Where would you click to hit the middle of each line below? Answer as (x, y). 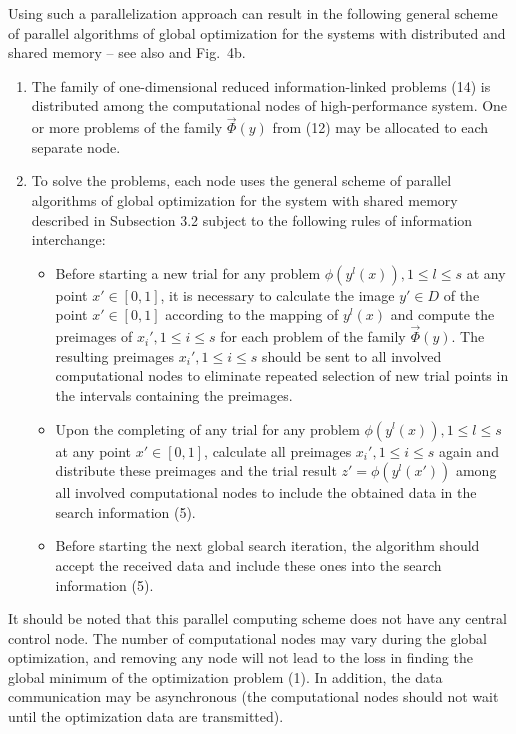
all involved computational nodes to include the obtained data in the (266, 492)
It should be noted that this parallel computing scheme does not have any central (257, 618)
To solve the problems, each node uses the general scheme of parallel (241, 180)
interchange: (68, 239)
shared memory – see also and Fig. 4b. (127, 52)
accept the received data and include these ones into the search (248, 564)
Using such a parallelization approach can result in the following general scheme (253, 13)
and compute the (442, 314)
